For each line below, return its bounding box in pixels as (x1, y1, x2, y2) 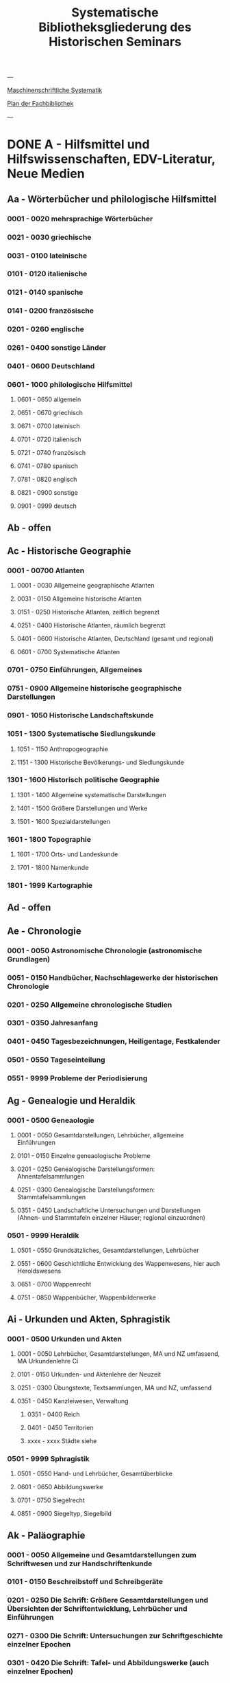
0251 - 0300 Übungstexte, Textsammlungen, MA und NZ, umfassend (16, 1383, 212, 1392)
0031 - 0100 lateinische (7, 251, 88, 260)
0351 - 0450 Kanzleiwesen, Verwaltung (16, 1396, 129, 1405)
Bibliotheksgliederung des (38, 19, 192, 35)
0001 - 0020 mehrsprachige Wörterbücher (7, 214, 153, 223)
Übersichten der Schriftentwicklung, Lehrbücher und (7, 1604, 188, 1614)
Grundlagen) (7, 954, 50, 963)
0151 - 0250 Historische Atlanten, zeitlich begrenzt (16, 608, 159, 616)
